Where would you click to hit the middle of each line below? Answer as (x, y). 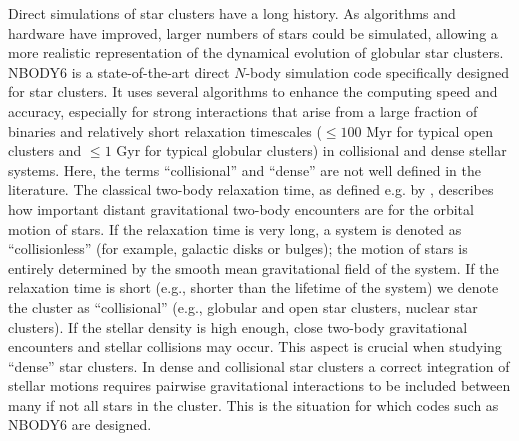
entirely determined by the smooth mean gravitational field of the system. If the (253, 267)
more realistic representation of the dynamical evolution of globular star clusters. (256, 52)
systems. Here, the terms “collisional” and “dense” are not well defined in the (245, 169)
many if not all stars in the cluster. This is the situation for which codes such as (253, 404)
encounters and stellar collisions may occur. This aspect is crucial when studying (255, 346)
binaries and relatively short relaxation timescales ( (165, 130)
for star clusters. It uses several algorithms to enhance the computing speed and (253, 91)
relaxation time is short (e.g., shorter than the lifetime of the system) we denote (253, 287)
